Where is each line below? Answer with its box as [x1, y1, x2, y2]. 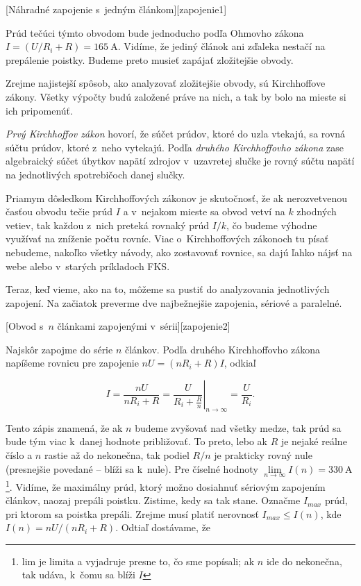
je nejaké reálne [280, 434, 347, 449]
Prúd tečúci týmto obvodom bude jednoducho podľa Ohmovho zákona [6, 25, 304, 40]
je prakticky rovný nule [214, 448, 312, 462]
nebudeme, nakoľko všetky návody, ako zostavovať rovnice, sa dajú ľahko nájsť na [6, 244, 353, 259]
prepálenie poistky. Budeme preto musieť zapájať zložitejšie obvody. [6, 52, 294, 67]
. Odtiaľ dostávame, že [115, 520, 211, 535]
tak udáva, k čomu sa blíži [22, 567, 135, 582]
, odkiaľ [224, 355, 256, 370]
